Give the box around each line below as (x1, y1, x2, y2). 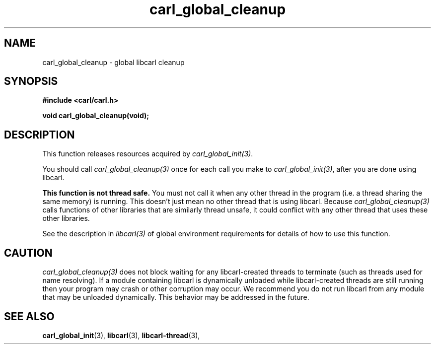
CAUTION (4, 246, 53, 259)
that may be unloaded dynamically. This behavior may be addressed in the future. (42, 293, 309, 302)
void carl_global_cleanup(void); (42, 111, 149, 120)
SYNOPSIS (4, 75, 58, 88)
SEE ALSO (4, 310, 55, 323)
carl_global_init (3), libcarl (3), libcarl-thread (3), (42, 331, 200, 340)
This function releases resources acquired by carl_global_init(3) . (42, 149, 253, 158)
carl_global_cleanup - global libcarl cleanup (42, 58, 185, 67)
